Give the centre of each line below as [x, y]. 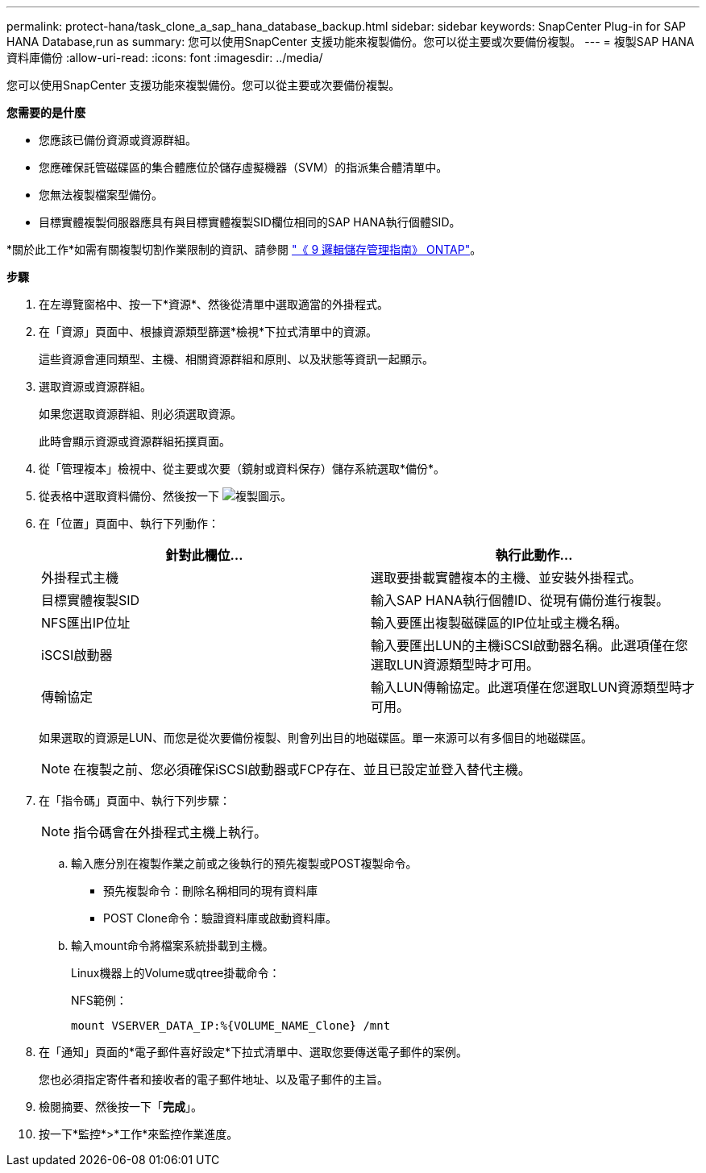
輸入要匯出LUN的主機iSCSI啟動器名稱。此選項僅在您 [529, 645]
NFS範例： [99, 1000]
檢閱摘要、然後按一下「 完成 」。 [120, 1107]
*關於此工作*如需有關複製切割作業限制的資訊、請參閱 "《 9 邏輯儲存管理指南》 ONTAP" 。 [244, 249]
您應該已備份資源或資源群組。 [118, 140]
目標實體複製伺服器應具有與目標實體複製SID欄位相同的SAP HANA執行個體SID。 [250, 222]
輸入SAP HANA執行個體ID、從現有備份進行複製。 [520, 600]
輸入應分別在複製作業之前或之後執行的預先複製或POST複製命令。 [244, 863]
